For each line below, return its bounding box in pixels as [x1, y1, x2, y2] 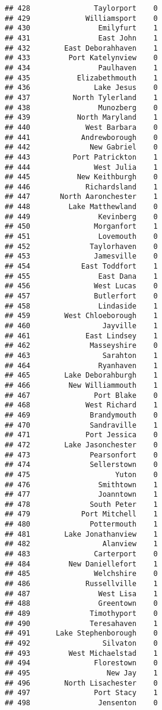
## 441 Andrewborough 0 [5, 133, 158, 142]
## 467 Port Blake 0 [5, 391, 158, 400]
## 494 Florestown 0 [5, 659, 158, 668]
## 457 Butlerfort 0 [5, 292, 158, 301]
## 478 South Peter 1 [5, 500, 158, 509]
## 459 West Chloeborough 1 [5, 312, 158, 320]
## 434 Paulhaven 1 [5, 63, 158, 72]
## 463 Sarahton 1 [5, 351, 158, 360]
